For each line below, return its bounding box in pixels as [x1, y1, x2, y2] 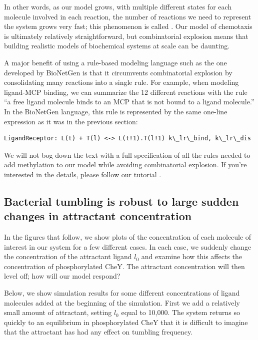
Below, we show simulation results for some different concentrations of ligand [4, 288, 240, 298]
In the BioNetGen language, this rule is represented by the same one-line [4, 106, 227, 116]
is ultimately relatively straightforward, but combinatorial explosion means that [4, 30, 248, 41]
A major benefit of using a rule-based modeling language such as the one [4, 57, 227, 67]
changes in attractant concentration [4, 208, 192, 224]
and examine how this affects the [141, 251, 242, 262]
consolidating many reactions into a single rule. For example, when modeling [4, 77, 239, 87]
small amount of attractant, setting [4, 307, 112, 318]
